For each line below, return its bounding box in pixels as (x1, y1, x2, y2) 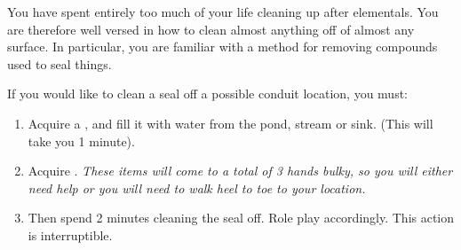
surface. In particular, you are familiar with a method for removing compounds (7, 37, 438, 56)
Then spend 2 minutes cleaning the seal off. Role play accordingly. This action (28, 208, 455, 227)
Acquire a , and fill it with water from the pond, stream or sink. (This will (28, 113, 433, 132)
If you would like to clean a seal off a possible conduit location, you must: (7, 84, 409, 103)
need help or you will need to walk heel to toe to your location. (28, 178, 366, 197)
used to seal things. (7, 54, 112, 73)
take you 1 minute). (28, 131, 135, 150)
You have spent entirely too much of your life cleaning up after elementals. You (7, 3, 439, 20)
